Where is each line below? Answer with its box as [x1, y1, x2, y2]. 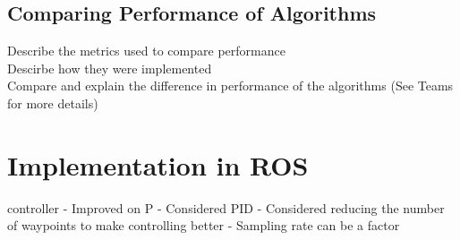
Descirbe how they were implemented [7, 58, 212, 77]
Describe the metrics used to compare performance [7, 41, 285, 60]
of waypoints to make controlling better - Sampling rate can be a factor [7, 216, 400, 235]
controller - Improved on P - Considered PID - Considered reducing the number [7, 198, 445, 217]
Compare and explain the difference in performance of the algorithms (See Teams [7, 76, 454, 95]
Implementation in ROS [7, 146, 309, 183]
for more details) [7, 93, 98, 112]
